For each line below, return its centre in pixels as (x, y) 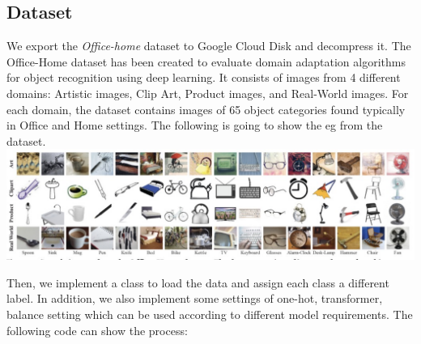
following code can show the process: (97, 330)
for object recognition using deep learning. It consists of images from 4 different (204, 77)
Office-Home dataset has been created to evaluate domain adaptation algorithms (206, 61)
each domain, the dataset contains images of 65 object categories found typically (206, 109)
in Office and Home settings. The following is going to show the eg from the (195, 125)
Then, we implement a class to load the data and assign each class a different (198, 282)
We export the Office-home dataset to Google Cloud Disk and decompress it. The (209, 46)
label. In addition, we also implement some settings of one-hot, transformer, (195, 298)
